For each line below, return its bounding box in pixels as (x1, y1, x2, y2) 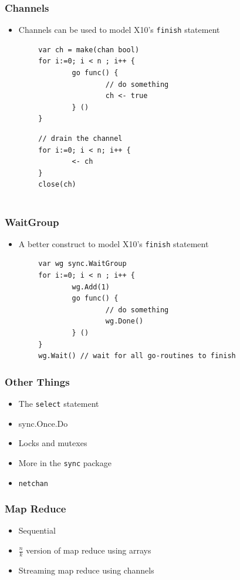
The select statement (18, 397, 99, 410)
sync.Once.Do (18, 417, 68, 429)
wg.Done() (105, 317, 144, 326)
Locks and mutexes (18, 437, 87, 449)
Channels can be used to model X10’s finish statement (18, 23, 220, 36)
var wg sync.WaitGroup (38, 259, 127, 268)
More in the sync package (18, 456, 111, 468)
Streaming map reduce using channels (18, 564, 154, 576)
